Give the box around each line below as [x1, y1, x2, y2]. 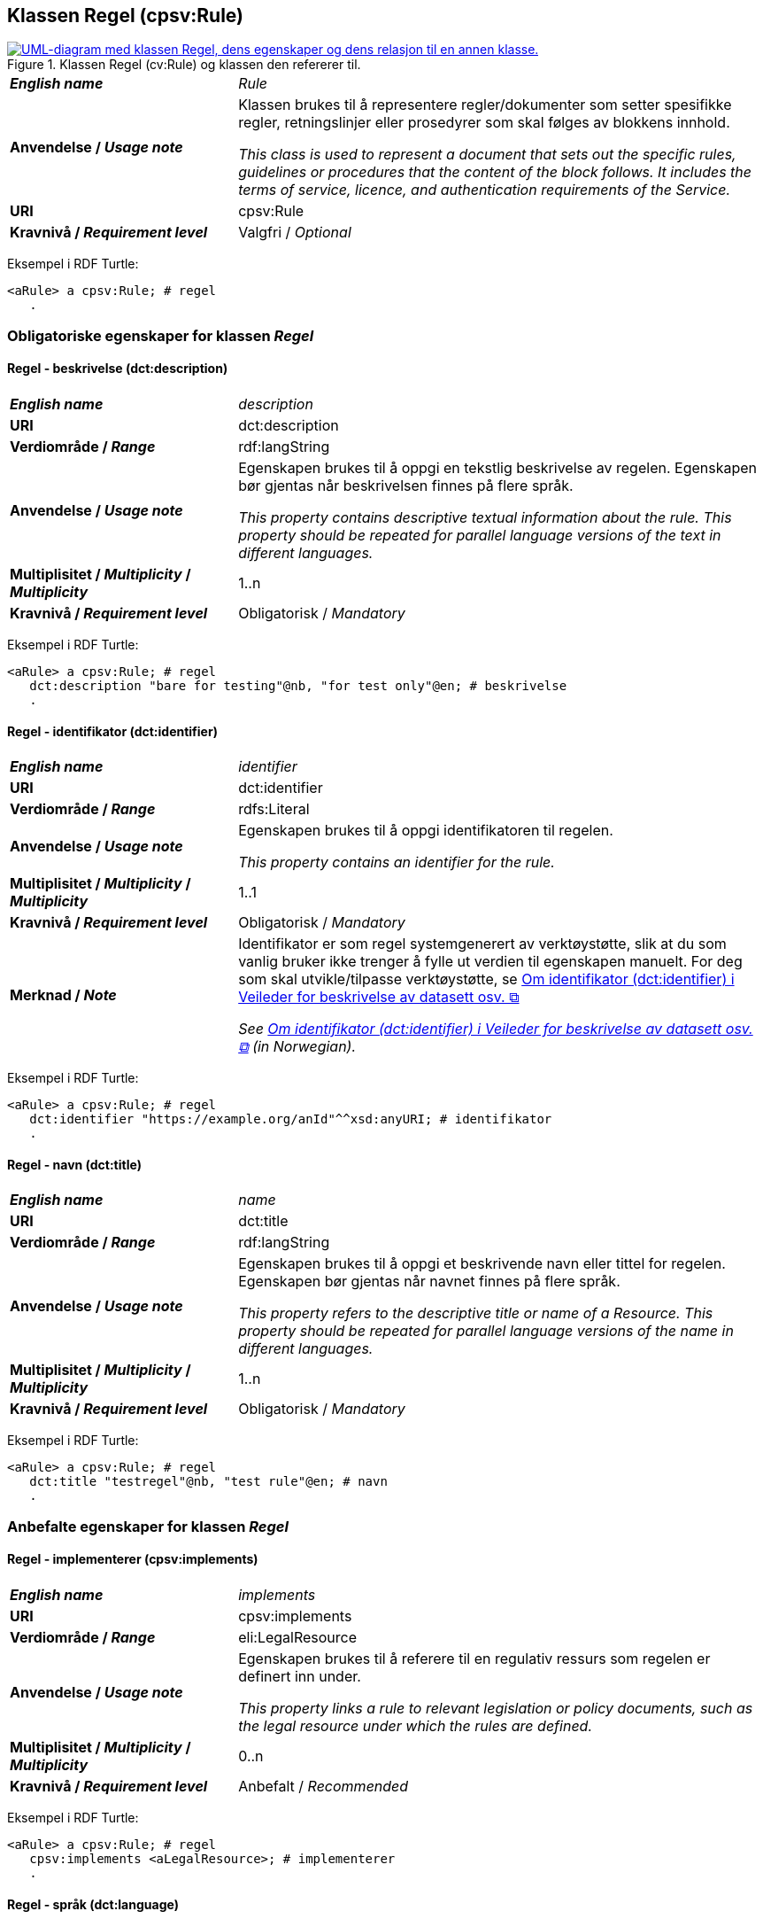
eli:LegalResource [238, 1628, 358, 1647]
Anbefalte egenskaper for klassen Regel [7, 1517, 289, 1535]
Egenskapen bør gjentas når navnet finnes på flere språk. [238, 1272, 620, 1291]
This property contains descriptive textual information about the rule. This [238, 509, 732, 527]
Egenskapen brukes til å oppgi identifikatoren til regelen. [238, 821, 613, 840]
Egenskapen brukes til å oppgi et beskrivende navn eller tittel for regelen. [238, 1255, 726, 1273]
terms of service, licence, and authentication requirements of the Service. [238, 181, 731, 199]
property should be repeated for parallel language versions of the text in [238, 526, 721, 545]
